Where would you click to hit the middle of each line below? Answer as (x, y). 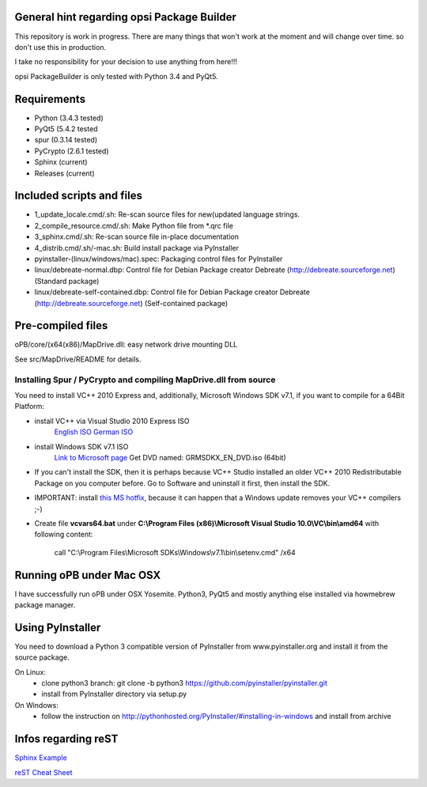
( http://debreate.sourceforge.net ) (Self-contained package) (131, 303)
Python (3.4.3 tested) (69, 118)
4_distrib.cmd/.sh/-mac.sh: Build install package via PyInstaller (136, 248)
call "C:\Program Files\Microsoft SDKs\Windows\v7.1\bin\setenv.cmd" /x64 (175, 552)
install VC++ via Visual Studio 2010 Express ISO (112, 421)
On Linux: (30, 672)
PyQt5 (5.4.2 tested (66, 129)
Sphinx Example (41, 758)
